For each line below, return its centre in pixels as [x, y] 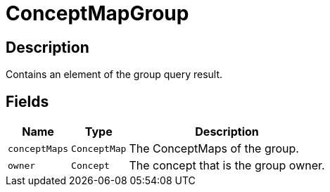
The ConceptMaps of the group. [214, 149]
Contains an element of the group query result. [114, 75]
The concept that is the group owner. [227, 166]
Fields [27, 101]
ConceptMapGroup [97, 13]
